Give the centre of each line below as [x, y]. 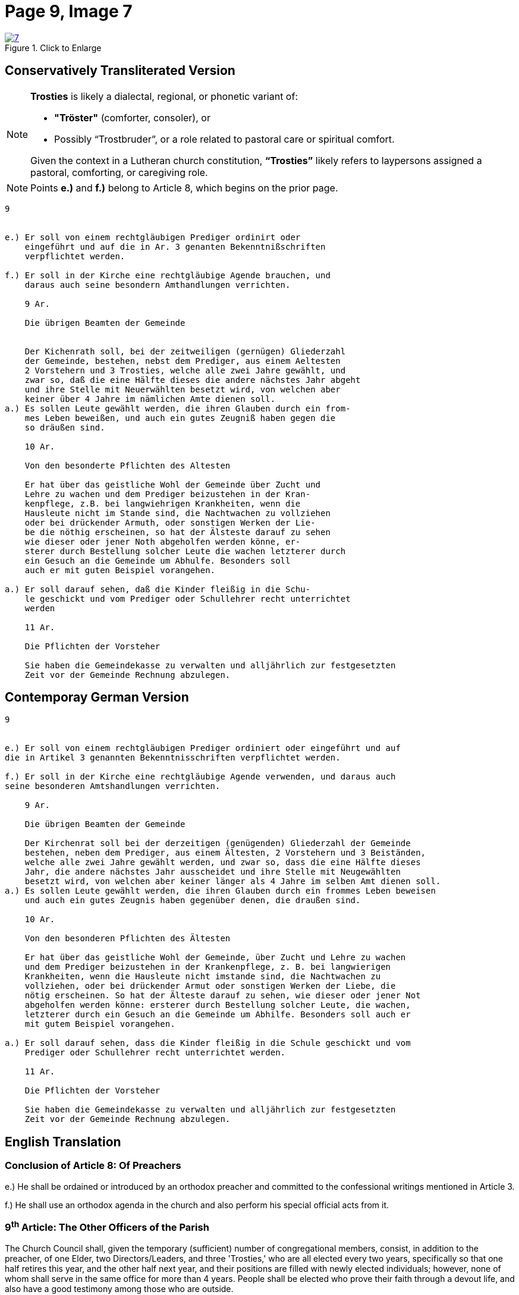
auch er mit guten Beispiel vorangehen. [120, 570]
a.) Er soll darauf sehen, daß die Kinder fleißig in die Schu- [158, 589]
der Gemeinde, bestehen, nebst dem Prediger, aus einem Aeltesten [183, 361]
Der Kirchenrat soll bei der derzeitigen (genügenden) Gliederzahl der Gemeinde [218, 843]
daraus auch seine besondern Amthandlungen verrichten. [158, 285]
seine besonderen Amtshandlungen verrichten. [113, 786]
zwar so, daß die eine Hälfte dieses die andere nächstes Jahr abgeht [193, 380]
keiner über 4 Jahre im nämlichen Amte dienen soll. [150, 399]
